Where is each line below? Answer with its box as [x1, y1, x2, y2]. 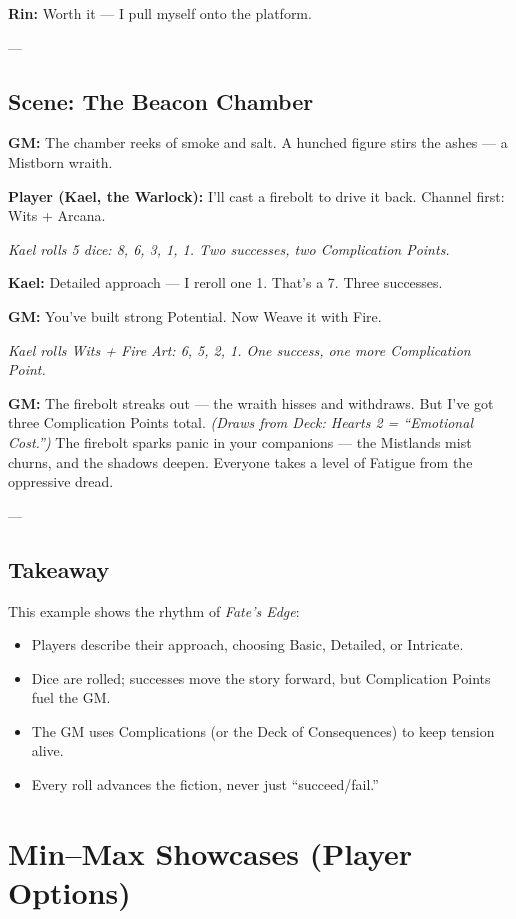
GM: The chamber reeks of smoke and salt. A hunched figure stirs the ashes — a [8, 132, 508, 153]
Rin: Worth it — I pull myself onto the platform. [8, 3, 312, 23]
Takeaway [8, 553, 110, 584]
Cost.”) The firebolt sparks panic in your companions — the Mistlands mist [8, 431, 472, 452]
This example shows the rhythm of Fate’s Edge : [8, 600, 300, 621]
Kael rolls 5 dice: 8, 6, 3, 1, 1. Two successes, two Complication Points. [8, 238, 450, 259]
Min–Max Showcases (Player [8, 832, 413, 873]
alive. [31, 740, 64, 761]
